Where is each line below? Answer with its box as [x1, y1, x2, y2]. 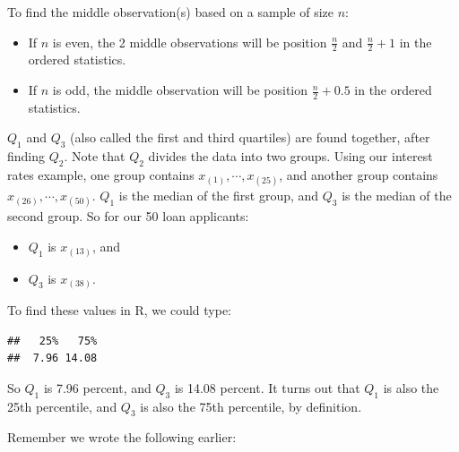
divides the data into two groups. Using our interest [148, 147, 433, 166]
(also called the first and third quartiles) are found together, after [70, 128, 430, 147]
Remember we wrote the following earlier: [7, 428, 237, 447]
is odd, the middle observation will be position [52, 81, 308, 99]
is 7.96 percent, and [43, 378, 152, 397]
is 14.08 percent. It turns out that [174, 378, 360, 397]
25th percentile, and [7, 397, 117, 415]
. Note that [64, 147, 126, 166]
